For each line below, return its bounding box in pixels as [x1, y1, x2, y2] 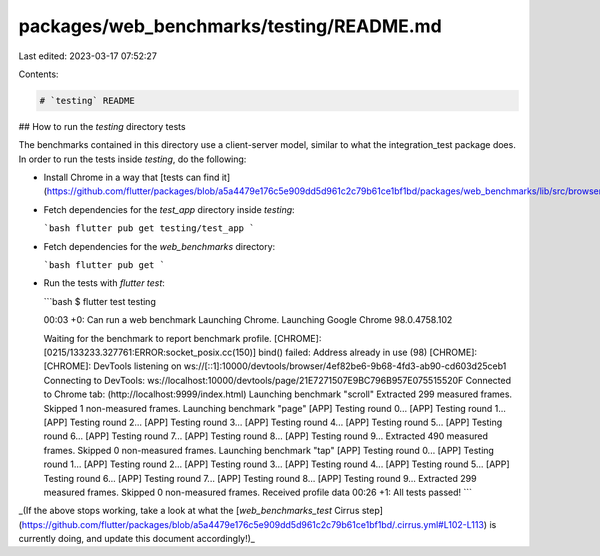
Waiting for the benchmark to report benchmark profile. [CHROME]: [43, 332, 322, 344]
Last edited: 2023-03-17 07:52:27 [18, 50, 157, 62]
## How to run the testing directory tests [18, 120, 186, 132]
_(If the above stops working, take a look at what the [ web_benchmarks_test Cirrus [18, 505, 360, 517]
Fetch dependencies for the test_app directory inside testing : [43, 203, 295, 215]
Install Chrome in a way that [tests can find [43, 171, 220, 184]
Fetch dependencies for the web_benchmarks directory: [43, 240, 276, 252]
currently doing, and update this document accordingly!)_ [18, 533, 255, 545]
